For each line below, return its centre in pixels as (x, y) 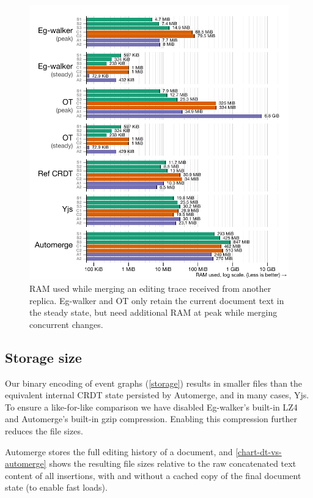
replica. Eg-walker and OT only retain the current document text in (157, 300)
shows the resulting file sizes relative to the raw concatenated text (173, 463)
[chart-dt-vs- (259, 451)
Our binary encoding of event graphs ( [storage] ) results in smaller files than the (154, 383)
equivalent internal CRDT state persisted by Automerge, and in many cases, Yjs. (157, 395)
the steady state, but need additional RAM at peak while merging (153, 312)
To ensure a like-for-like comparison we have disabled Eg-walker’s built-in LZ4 (151, 407)
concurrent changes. (66, 324)
